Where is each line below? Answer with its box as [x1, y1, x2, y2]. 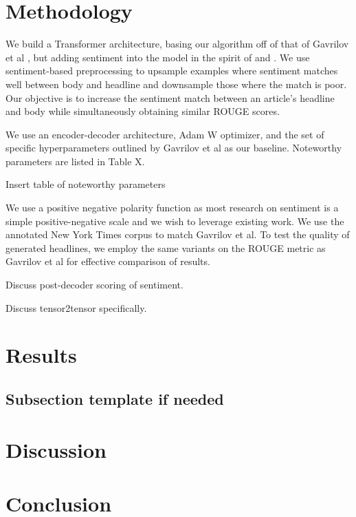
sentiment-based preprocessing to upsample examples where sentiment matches [5, 63, 338, 78]
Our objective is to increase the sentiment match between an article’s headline [5, 90, 335, 105]
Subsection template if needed [5, 388, 224, 409]
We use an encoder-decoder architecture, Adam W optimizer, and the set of [5, 127, 324, 141]
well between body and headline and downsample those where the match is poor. [5, 76, 347, 91]
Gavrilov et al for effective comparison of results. [5, 254, 210, 268]
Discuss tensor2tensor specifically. [5, 300, 147, 315]
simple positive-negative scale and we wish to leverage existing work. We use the [5, 213, 344, 228]
